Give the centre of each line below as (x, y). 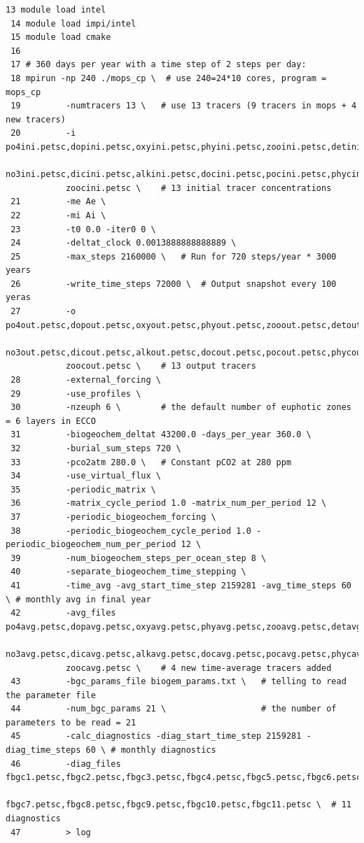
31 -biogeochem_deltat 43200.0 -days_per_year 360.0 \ (161, 435)
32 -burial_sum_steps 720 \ (96, 448)
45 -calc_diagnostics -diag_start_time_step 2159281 (156, 736)
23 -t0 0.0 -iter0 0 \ (83, 229)
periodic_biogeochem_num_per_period (91, 545)
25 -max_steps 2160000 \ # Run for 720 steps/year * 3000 (174, 256)
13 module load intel (56, 10)
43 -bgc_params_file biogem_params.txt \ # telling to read (178, 682)
